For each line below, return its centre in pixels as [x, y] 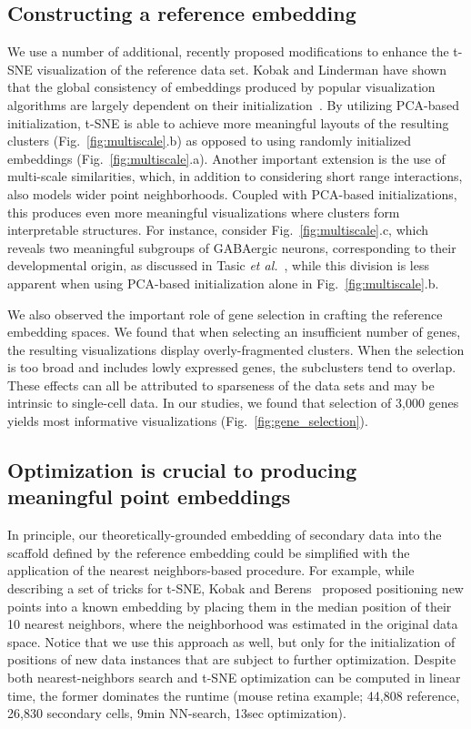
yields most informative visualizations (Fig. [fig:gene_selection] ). [188, 421]
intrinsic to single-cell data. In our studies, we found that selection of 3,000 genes [233, 403]
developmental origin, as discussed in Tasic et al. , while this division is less [218, 265]
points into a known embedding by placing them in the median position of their [230, 606]
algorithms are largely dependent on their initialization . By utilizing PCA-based [233, 104]
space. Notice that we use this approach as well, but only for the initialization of [231, 641]
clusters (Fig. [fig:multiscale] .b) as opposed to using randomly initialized [210, 141]
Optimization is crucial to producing [182, 470]
